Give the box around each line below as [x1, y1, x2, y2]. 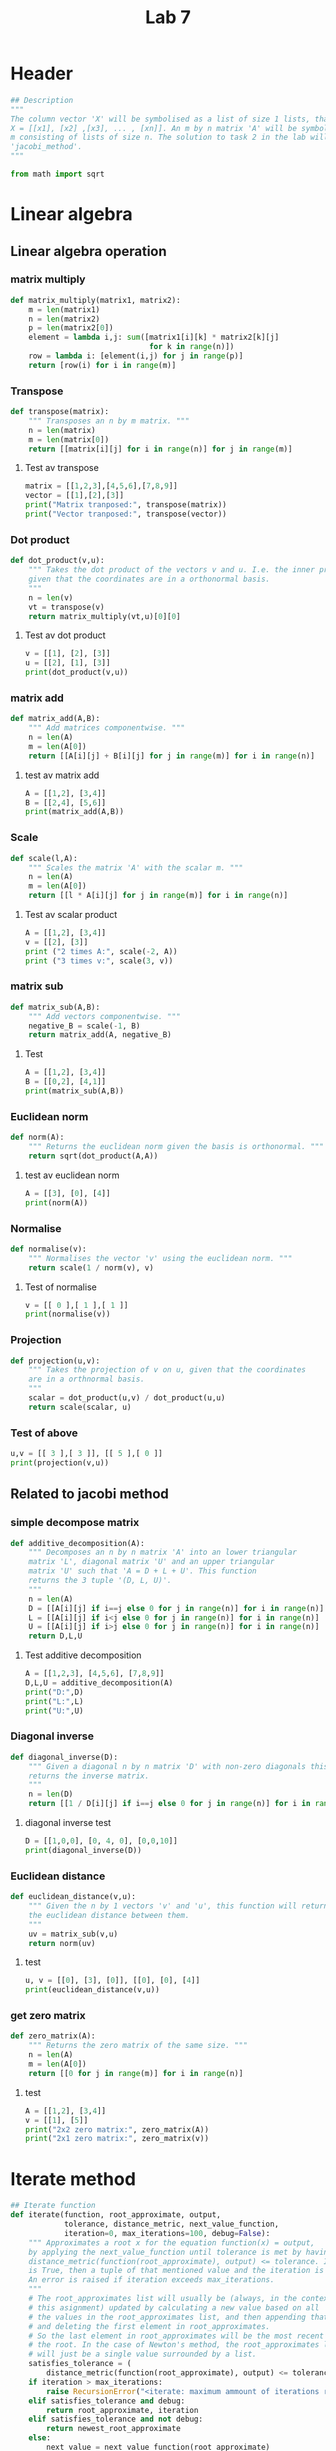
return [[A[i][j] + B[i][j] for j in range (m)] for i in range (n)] [28, 751, 315, 761]
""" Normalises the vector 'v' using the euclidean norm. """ [28, 1253, 293, 1263]
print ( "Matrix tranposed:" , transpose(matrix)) [24, 500, 227, 510]
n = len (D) [28, 1789, 74, 1800]
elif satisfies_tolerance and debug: [28, 2396, 186, 2406]
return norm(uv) [28, 1938, 97, 1948]
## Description [10, 95, 74, 105]
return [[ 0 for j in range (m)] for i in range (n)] [28, 2068, 244, 2078]
